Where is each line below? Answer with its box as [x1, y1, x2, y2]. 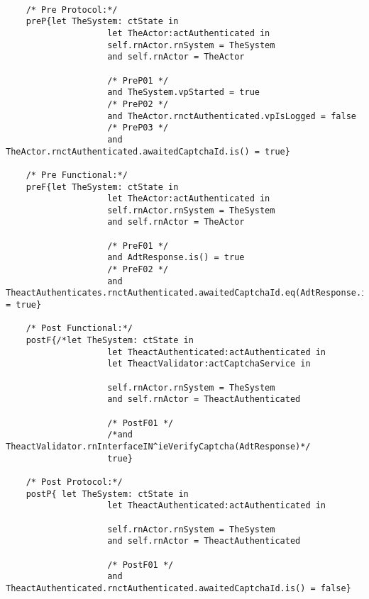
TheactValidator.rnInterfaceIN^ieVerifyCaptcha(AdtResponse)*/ [6, 441, 311, 452]
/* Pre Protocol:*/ [26, 4, 118, 15]
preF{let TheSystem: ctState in [26, 181, 179, 192]
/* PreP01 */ [107, 75, 169, 86]
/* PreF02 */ [107, 264, 169, 275]
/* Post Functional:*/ [26, 323, 133, 334]
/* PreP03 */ [107, 123, 169, 133]
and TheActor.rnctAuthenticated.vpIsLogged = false [107, 111, 356, 121]
